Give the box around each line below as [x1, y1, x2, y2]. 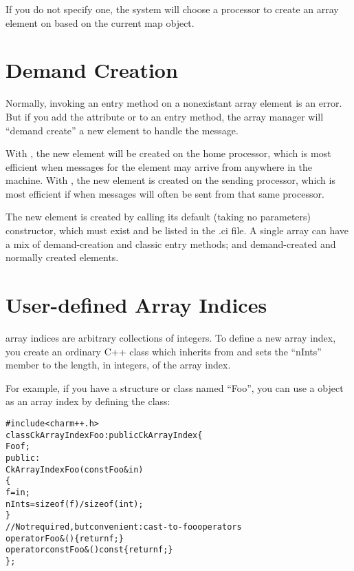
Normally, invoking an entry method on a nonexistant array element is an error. [5, 96, 342, 110]
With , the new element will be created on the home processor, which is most [5, 146, 331, 160]
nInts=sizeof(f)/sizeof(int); [5, 499, 144, 509]
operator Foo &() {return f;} [5, 533, 124, 543]
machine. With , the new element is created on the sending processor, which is [5, 173, 335, 187]
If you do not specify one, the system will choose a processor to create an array [5, 2, 339, 16]
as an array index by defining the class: [5, 394, 170, 408]
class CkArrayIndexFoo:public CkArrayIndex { [5, 430, 203, 440]
